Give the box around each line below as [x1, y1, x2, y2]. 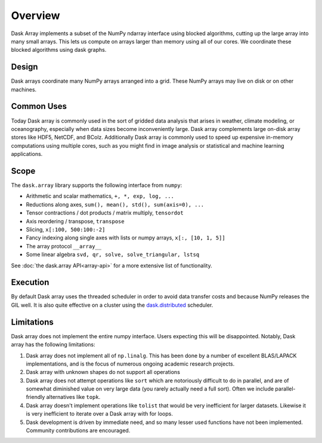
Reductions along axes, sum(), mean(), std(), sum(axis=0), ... [26, 201, 205, 208]
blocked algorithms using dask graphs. [11, 46, 107, 54]
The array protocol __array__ [26, 242, 101, 249]
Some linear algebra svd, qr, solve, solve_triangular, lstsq [26, 251, 200, 258]
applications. [11, 151, 43, 158]
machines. [11, 86, 37, 93]
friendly [26, 394, 45, 401]
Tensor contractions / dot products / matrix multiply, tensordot [26, 209, 184, 217]
